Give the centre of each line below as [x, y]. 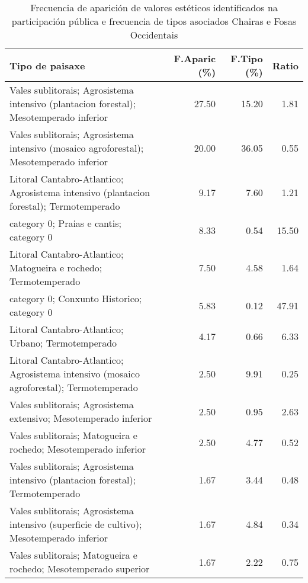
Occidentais [154, 35]
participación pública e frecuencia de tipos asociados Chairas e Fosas [154, 21]
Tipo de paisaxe [47, 65]
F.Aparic [195, 58]
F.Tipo [247, 58]
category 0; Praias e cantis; [65, 223]
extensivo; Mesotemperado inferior [81, 418]
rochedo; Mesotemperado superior [80, 568]
